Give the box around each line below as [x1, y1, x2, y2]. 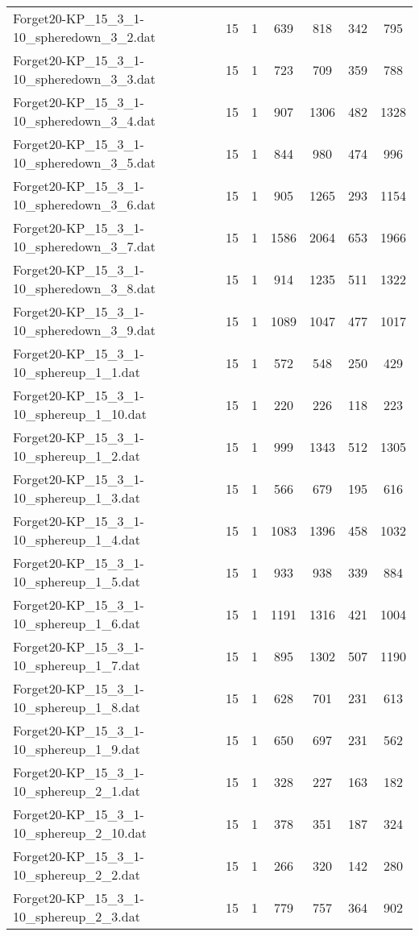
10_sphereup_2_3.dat [13, 907, 140, 926]
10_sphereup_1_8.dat [13, 698, 140, 716]
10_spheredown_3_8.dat [13, 279, 156, 297]
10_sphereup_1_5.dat [13, 572, 140, 590]
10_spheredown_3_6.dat [13, 195, 156, 213]
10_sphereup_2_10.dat [13, 823, 147, 842]
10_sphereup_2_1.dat [13, 781, 140, 800]
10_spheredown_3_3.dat [13, 69, 156, 88]
